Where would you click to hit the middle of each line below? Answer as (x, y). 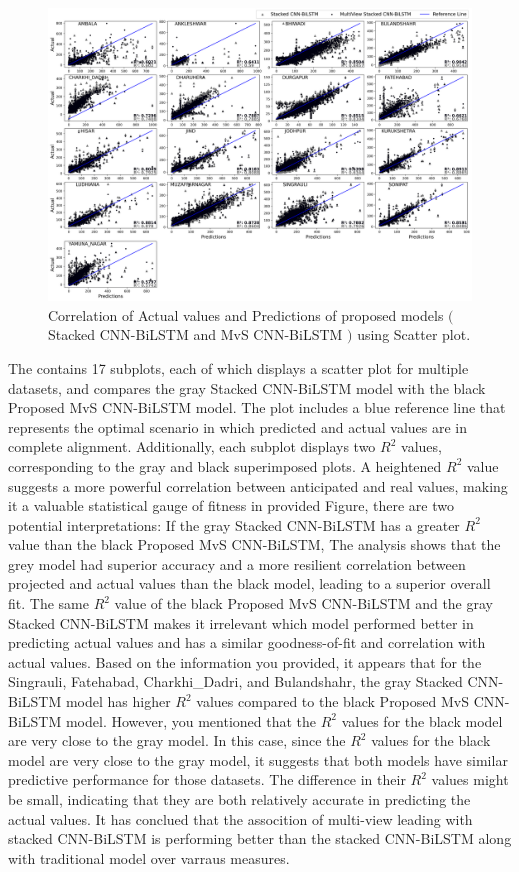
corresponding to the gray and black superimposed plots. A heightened (225, 465)
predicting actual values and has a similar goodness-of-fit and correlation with (247, 642)
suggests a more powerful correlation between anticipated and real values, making (258, 485)
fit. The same (48, 603)
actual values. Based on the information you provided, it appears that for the (245, 661)
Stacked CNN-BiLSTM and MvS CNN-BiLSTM (195, 334)
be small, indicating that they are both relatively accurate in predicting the (239, 799)
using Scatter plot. (414, 334)
